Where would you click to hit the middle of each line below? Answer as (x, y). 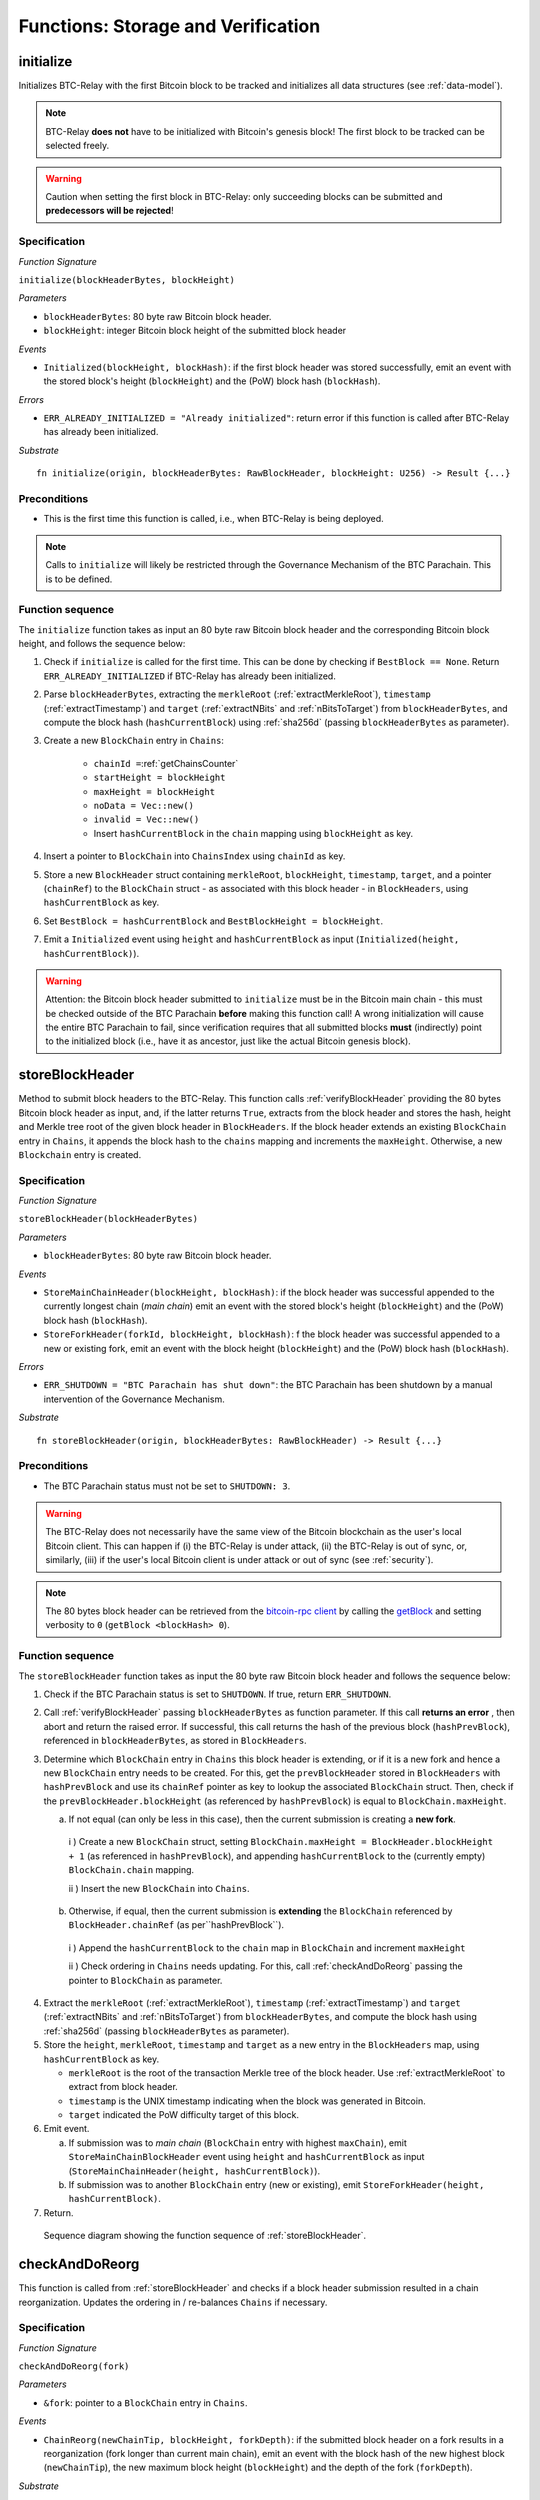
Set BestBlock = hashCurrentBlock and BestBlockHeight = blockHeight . (213, 921)
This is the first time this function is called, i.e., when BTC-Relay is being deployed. (213, 519)
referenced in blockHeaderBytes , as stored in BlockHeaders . (175, 1741)
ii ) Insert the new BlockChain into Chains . (159, 1888)
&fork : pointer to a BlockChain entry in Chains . (145, 2402)
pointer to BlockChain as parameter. (145, 1980)
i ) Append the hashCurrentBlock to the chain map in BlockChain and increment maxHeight (267, 1947)
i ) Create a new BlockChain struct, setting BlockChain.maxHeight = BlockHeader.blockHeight (281, 1842)
